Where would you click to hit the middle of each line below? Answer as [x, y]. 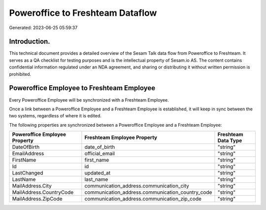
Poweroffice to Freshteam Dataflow [83, 13]
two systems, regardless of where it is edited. [55, 116]
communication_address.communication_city [137, 186]
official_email [100, 154]
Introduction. [30, 42]
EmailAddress [28, 154]
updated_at [98, 173]
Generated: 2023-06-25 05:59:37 [43, 28]
